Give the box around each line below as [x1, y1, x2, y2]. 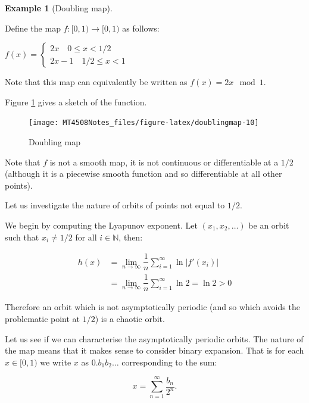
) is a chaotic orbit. [95, 312, 165, 324]
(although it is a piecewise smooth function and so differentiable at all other [5, 167, 282, 180]
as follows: [122, 21, 160, 34]
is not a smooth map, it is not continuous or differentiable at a [49, 155, 279, 168]
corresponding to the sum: [121, 355, 217, 368]
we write [40, 355, 71, 368]
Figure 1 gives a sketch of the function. [5, 95, 147, 108]
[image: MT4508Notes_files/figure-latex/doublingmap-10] [29, 118, 259, 127]
